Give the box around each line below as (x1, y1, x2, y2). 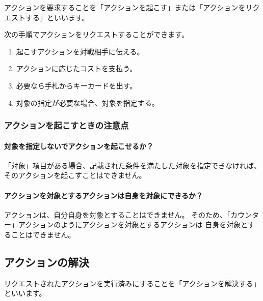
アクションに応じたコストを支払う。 (16, 63, 137, 74)
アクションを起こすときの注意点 (4, 119, 129, 132)
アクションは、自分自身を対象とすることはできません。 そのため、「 (4, 209, 231, 220)
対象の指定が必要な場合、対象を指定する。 (16, 97, 159, 108)
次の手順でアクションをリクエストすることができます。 (4, 29, 189, 40)
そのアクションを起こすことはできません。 (4, 170, 146, 180)
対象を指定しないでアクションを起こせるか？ (4, 140, 153, 151)
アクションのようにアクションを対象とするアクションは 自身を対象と (18, 219, 248, 230)
